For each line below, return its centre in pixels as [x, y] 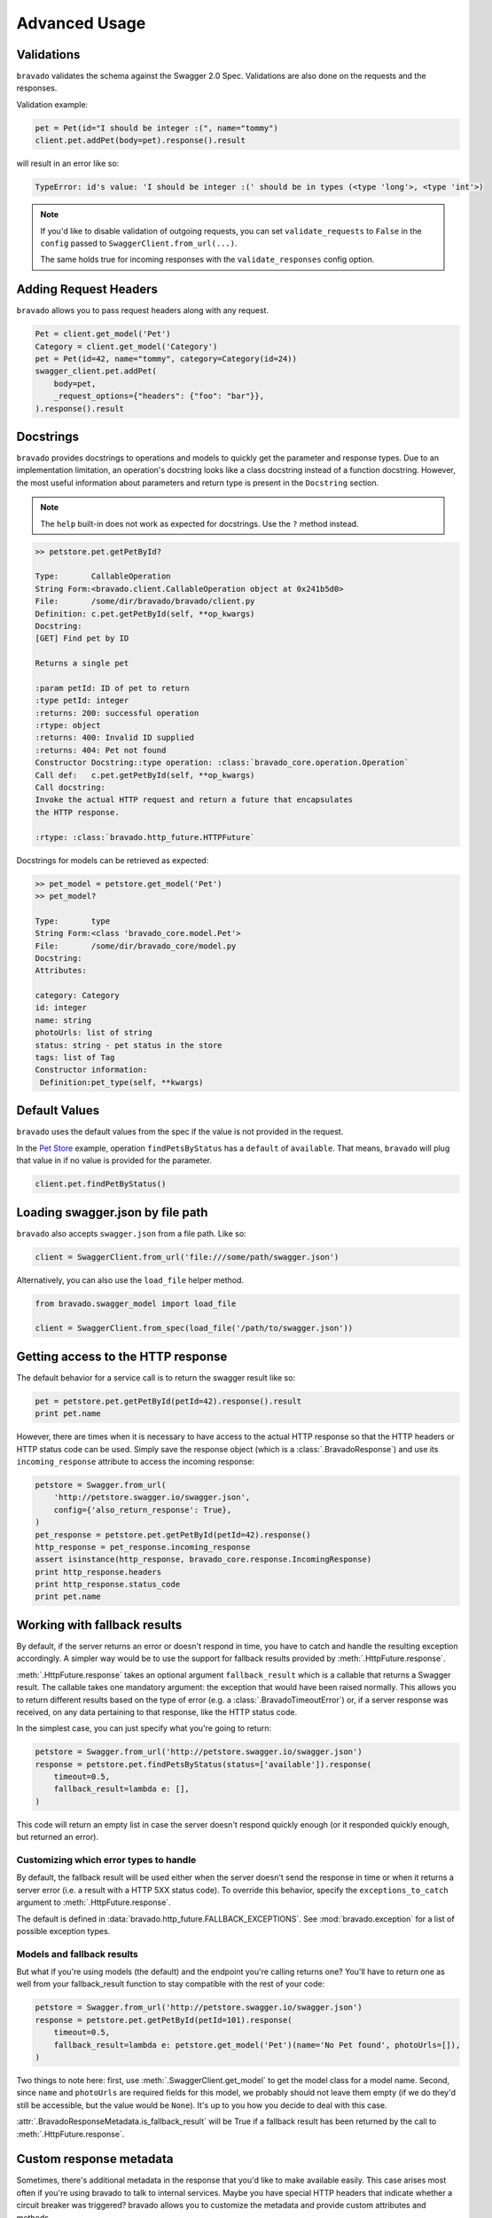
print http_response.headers [98, 1572]
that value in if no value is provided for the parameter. [114, 1160]
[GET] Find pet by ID [82, 638]
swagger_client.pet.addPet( [96, 371]
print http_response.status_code [108, 1585]
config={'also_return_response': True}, [143, 1510]
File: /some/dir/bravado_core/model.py [136, 946]
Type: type [73, 921]
